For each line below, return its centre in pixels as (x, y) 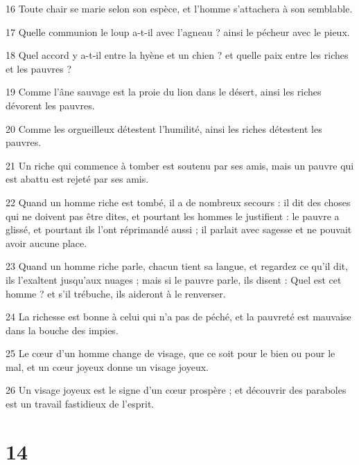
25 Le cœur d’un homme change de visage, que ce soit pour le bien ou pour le (170, 353)
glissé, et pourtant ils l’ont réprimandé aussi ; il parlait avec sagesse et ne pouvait (179, 229)
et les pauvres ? (39, 68)
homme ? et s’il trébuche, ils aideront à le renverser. (116, 293)
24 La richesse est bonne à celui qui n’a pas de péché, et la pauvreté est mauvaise (178, 317)
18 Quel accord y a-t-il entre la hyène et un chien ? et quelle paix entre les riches (177, 55)
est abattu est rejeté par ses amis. (77, 179)
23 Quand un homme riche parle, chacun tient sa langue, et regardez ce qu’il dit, (177, 266)
